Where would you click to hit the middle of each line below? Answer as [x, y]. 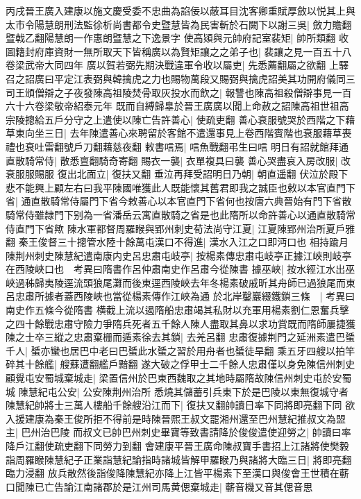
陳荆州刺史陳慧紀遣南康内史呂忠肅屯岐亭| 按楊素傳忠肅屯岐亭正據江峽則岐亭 [179, 255]
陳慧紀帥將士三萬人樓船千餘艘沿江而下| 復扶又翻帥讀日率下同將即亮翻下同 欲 [180, 405]
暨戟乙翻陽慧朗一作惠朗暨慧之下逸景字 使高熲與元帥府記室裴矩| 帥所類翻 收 [177, 38]
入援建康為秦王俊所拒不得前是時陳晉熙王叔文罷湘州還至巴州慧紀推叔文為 [171, 418]
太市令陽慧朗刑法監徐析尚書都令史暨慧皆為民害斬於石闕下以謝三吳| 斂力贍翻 [179, 24]
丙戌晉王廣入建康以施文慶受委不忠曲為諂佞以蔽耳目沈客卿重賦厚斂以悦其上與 [180, 10]
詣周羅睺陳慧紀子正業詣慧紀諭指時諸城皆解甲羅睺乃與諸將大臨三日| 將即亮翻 [179, 459]
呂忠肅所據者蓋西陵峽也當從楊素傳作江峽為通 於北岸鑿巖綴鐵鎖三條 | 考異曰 [180, 296]
